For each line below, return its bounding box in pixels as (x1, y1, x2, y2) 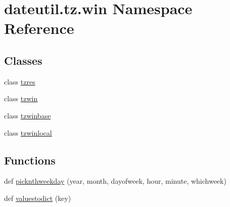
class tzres (4, 76, 35, 87)
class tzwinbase (4, 110, 51, 120)
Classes (4, 52, 42, 68)
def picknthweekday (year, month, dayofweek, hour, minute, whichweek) (4, 176, 226, 186)
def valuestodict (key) (4, 192, 71, 203)
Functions (4, 152, 56, 168)
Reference (4, 18, 74, 38)
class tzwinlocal (4, 127, 52, 138)
